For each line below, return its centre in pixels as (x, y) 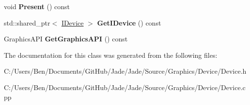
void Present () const (37, 6)
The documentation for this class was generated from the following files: (111, 55)
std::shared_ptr (27, 22)
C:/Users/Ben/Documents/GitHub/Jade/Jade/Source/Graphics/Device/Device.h (125, 71)
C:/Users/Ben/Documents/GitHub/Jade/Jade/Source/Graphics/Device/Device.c (125, 87)
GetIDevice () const (129, 22)
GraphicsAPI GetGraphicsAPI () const (66, 39)
